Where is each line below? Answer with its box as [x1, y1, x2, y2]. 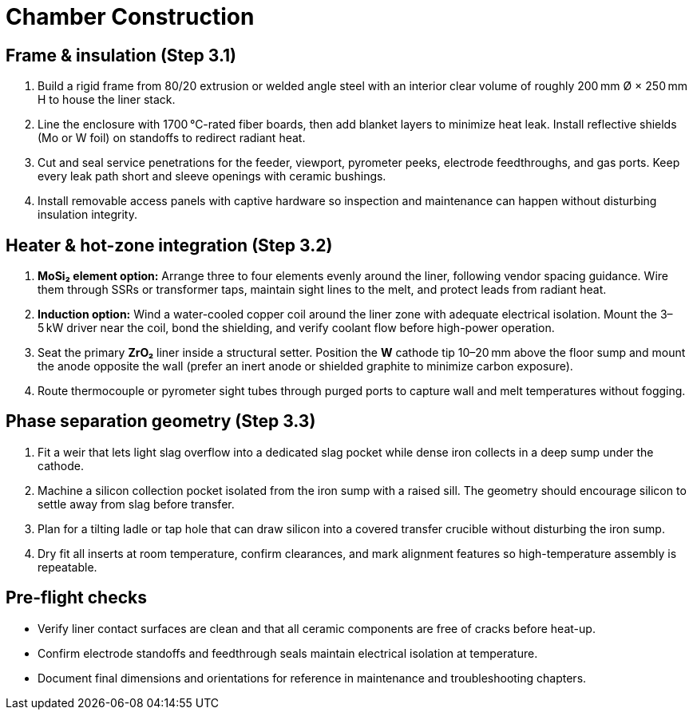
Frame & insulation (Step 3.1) [6, 45, 236, 65]
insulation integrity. [38, 208, 137, 222]
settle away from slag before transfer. [38, 496, 235, 511]
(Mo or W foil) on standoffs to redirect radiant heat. [38, 131, 306, 145]
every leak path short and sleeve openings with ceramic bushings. [38, 169, 386, 184]
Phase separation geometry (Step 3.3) [6, 411, 316, 432]
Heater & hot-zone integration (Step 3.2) [6, 235, 333, 255]
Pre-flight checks [6, 587, 147, 608]
